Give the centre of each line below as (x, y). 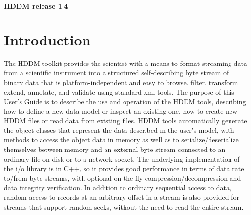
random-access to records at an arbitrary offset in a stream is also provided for (122, 197)
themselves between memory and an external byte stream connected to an (115, 149)
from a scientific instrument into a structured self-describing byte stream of (116, 73)
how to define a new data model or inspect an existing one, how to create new (121, 111)
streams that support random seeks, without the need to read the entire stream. (124, 206)
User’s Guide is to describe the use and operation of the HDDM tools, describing (125, 101)
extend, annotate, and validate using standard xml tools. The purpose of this (119, 92)
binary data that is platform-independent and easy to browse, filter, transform (121, 82)
